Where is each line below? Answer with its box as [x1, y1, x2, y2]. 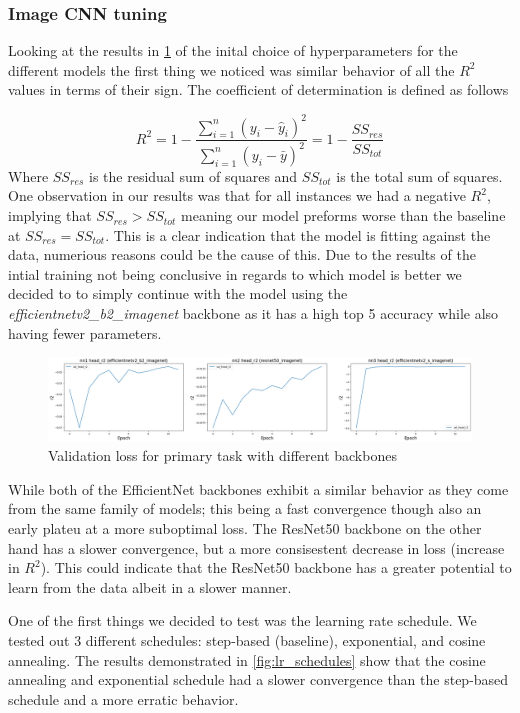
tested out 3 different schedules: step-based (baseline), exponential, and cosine [8, 630, 486, 651]
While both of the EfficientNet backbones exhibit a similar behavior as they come [8, 478, 509, 499]
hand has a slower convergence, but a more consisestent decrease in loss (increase [8, 537, 505, 558]
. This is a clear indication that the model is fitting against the [105, 224, 491, 245]
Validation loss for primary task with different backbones [48, 445, 397, 466]
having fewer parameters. [8, 322, 162, 343]
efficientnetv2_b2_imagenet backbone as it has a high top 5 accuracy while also [8, 303, 499, 324]
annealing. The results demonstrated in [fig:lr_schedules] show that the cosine [8, 649, 486, 670]
